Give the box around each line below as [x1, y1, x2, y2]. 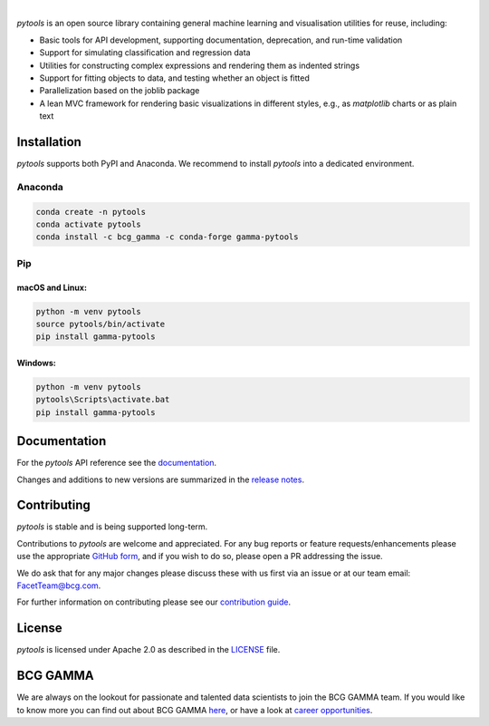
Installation [16, 134, 81, 150]
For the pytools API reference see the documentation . [16, 458, 217, 469]
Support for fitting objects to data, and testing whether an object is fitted [39, 73, 310, 83]
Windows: [16, 357, 56, 368]
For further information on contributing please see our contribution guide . [16, 596, 292, 607]
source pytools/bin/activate [35, 318, 166, 329]
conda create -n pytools [35, 207, 147, 217]
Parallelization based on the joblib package [39, 85, 200, 96]
